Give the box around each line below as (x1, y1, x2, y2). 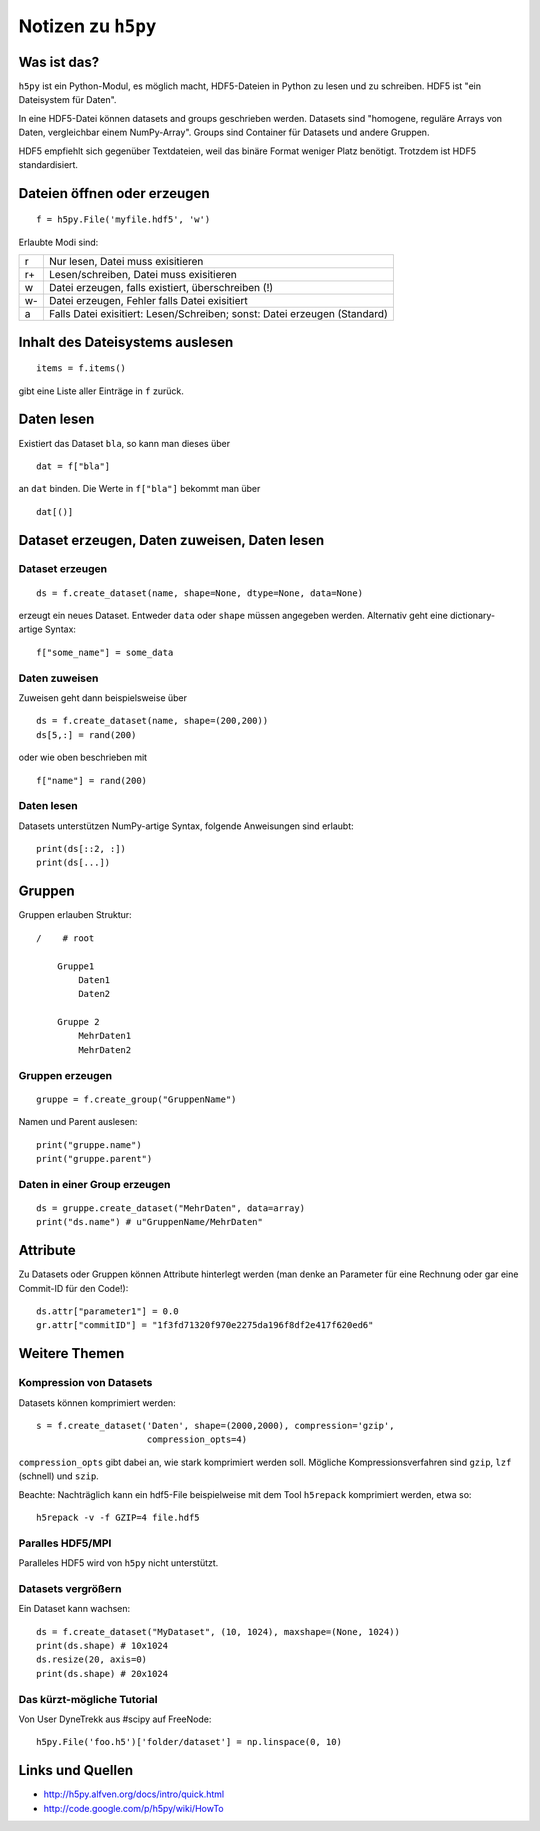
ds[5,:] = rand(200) (36, 729, 137, 740)
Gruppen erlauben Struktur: (18, 909, 132, 921)
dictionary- (450, 610, 495, 622)
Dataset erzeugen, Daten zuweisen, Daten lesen (18, 531, 325, 549)
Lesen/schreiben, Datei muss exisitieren (48, 268, 237, 282)
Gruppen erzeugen (18, 1068, 113, 1082)
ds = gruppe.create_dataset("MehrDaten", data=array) (36, 1202, 305, 1214)
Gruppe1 (56, 960, 95, 972)
